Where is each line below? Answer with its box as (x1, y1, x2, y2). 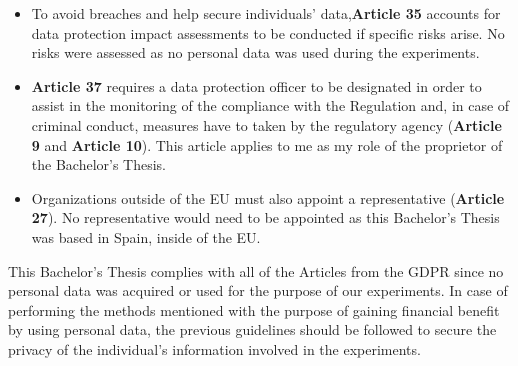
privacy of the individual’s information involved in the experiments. (8, 338, 421, 359)
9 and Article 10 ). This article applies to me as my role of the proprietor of (31, 134, 503, 155)
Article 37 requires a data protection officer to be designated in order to (31, 75, 482, 96)
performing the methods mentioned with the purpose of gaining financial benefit (8, 299, 500, 320)
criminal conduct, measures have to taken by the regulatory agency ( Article (31, 114, 502, 135)
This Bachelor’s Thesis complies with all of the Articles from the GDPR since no (8, 260, 504, 281)
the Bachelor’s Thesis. (31, 154, 167, 175)
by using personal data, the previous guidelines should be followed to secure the (8, 319, 497, 340)
